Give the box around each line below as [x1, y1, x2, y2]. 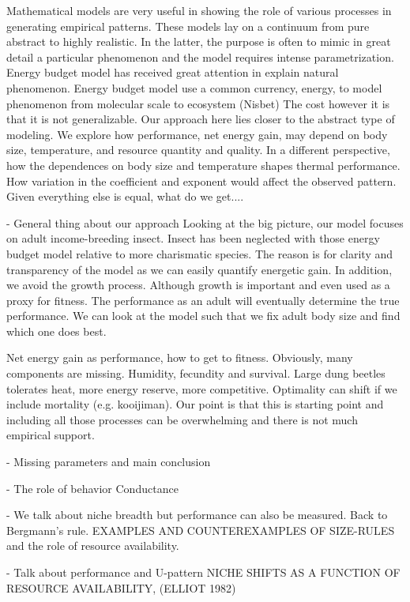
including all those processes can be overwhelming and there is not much [6, 411, 358, 427]
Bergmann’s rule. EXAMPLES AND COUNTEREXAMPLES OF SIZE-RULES [6, 521, 395, 538]
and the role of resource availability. [6, 537, 179, 554]
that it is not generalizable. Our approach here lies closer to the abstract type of [6, 111, 395, 127]
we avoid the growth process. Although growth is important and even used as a [6, 277, 390, 293]
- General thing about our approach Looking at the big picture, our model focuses [6, 214, 404, 231]
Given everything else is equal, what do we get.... [6, 188, 244, 205]
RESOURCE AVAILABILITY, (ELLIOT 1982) [6, 579, 236, 596]
